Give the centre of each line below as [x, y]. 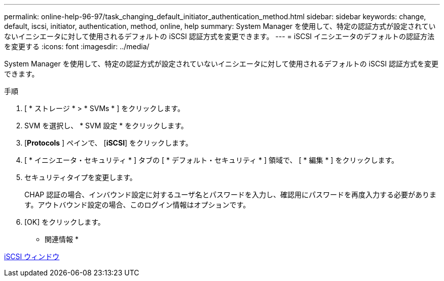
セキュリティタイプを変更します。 [81, 177]
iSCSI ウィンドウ [32, 256]
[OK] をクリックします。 [65, 222]
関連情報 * [62, 239]
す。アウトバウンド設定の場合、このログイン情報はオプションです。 [137, 205]
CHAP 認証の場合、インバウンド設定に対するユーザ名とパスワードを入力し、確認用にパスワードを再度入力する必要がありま [230, 195]
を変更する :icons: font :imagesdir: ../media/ [77, 46]
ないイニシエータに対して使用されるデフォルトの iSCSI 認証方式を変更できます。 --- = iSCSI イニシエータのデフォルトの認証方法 [219, 36]
